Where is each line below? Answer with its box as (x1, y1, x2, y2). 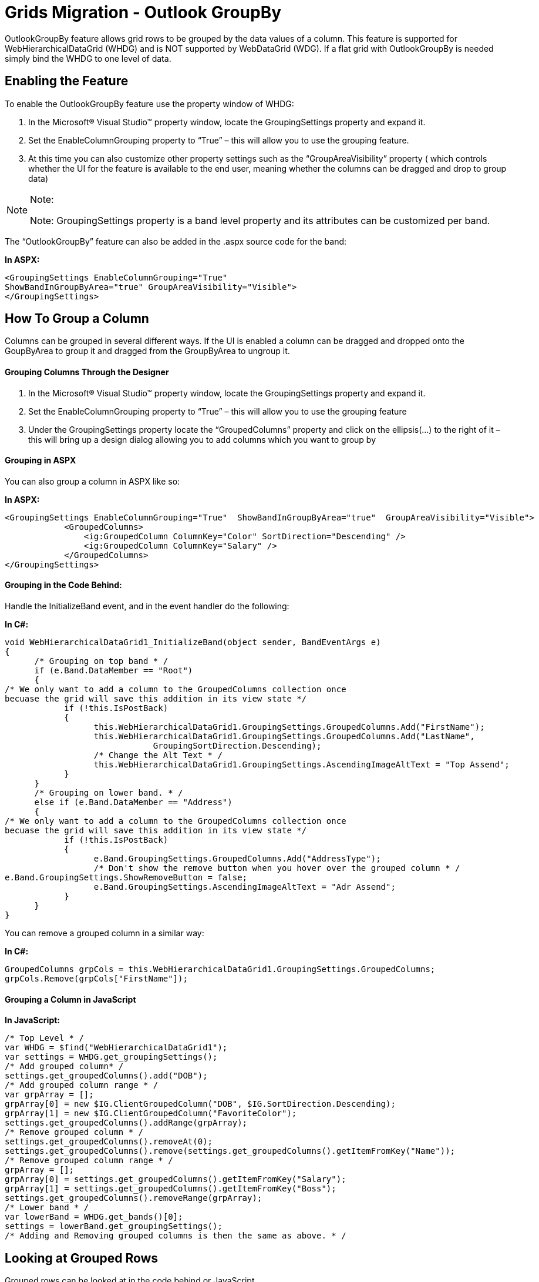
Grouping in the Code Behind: (5, 580, 122, 590)
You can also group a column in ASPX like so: (5, 476, 180, 486)
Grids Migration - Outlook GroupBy (5, 2, 282, 22)
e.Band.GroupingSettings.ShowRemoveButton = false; (5, 873, 248, 883)
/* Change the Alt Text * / (93, 750, 223, 760)
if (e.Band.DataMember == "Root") (34, 666, 193, 676)
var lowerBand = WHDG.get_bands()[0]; (5, 1212, 183, 1222)
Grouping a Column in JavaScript (5, 994, 136, 1004)
